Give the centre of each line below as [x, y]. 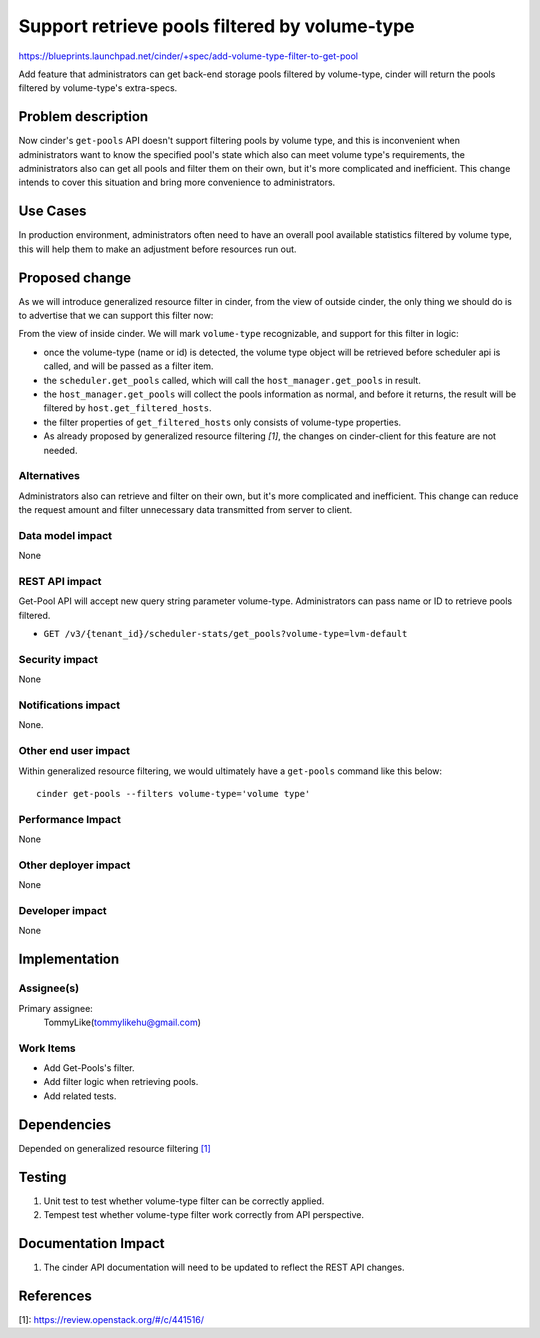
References [55, 1295]
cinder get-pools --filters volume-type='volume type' [173, 793]
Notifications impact [69, 705]
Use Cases [52, 211]
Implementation [69, 959]
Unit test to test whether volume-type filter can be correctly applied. [184, 1201]
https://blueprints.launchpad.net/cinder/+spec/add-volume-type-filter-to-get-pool [188, 56]
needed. [60, 450]
